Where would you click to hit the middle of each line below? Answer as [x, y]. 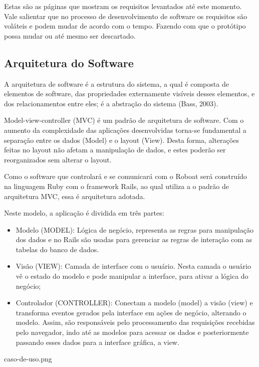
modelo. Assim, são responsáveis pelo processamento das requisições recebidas [135, 322]
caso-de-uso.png [28, 359]
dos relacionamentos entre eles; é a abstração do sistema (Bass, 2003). [111, 103]
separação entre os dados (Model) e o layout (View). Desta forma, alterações [121, 140]
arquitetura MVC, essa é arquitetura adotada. [75, 196]
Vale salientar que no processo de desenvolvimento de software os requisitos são [126, 16]
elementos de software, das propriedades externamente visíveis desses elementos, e [129, 94]
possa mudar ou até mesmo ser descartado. [70, 35]
